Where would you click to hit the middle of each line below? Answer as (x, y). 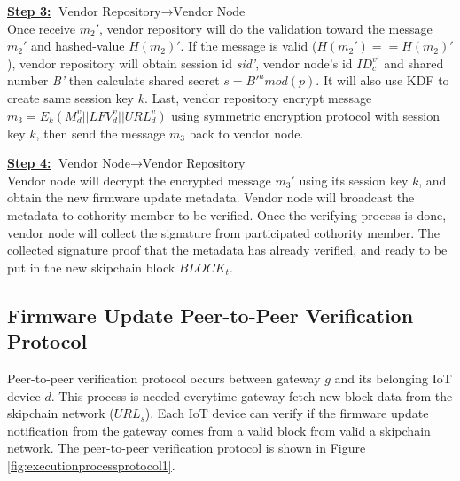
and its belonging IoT (393, 378)
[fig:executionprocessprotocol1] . (91, 465)
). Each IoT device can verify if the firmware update (287, 413)
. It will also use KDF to (382, 80)
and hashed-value (78, 46)
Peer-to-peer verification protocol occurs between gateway (164, 378)
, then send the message (101, 133)
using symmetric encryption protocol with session (305, 115)
